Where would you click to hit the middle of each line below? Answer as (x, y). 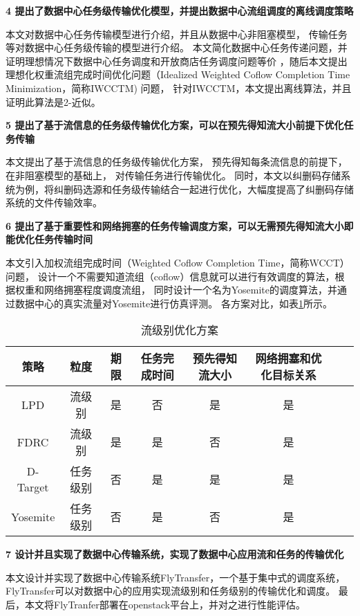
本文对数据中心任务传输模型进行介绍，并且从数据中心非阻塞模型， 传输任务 (177, 34)
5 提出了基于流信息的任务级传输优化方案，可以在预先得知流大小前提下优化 (175, 125)
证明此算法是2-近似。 (53, 101)
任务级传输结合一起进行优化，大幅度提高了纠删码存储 (233, 189)
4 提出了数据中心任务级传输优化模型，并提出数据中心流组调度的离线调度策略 (180, 10)
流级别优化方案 (179, 330)
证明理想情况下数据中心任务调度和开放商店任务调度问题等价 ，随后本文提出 (177, 61)
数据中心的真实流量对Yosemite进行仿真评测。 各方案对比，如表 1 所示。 (173, 303)
